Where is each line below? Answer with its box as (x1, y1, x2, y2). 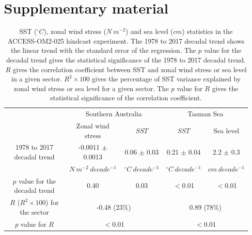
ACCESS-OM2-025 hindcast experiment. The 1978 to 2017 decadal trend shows (7, 35, 245, 46)
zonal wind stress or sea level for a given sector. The (14, 83, 169, 93)
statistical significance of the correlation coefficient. (50, 93, 202, 103)
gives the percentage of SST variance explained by (92, 74, 241, 84)
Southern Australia (85, 109, 142, 119)
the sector (19, 206, 49, 217)
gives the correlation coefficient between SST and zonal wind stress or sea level (13, 64, 247, 74)
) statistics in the (182, 26, 233, 36)
